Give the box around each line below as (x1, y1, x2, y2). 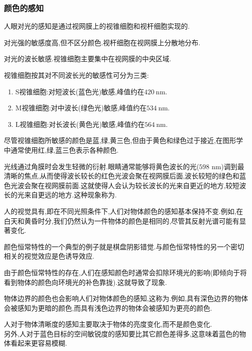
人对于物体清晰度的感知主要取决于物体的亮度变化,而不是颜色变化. (4, 319, 212, 329)
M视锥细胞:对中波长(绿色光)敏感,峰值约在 (15, 103, 147, 113)
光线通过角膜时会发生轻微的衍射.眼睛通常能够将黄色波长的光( (4, 161, 199, 171)
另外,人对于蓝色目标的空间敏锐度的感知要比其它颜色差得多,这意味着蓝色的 (4, 328, 239, 338)
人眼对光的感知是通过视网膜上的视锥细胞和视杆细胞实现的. (4, 21, 190, 31)
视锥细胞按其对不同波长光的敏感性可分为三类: (4, 70, 149, 80)
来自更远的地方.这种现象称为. (24, 190, 117, 200)
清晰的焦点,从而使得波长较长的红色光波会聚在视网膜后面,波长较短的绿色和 (4, 171, 239, 181)
